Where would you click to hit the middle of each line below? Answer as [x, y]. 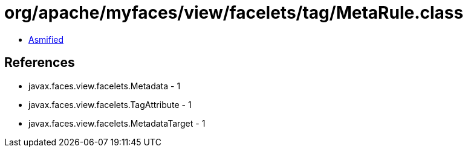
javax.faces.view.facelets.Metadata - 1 [105, 86]
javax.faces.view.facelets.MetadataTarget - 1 [117, 123]
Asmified [46, 39]
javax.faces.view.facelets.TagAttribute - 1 [110, 104]
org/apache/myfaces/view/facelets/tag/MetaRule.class [234, 13]
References [40, 63]
